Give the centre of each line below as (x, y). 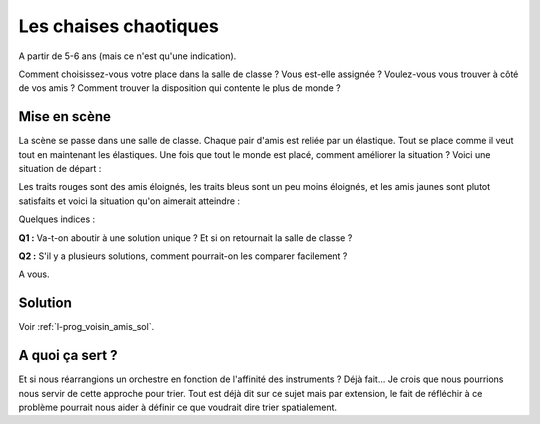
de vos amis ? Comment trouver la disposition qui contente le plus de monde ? (179, 88)
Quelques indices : (57, 219)
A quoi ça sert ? (68, 355)
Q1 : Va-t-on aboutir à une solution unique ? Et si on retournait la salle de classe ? (185, 237)
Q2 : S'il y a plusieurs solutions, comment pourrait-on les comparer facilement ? (183, 256)
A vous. (34, 274)
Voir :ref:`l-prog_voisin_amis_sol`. (86, 327)
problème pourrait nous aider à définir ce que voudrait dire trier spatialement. (178, 407)
